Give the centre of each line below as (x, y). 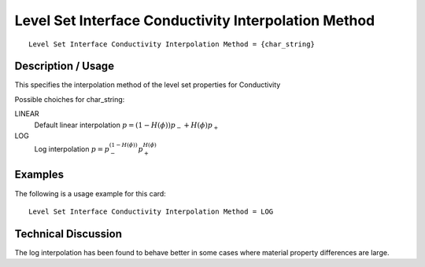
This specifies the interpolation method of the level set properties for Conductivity (148, 85)
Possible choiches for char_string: (70, 99)
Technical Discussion (68, 234)
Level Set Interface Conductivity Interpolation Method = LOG (151, 211)
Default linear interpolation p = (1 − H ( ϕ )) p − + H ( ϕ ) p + (126, 126)
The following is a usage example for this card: (91, 193)
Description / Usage (64, 66)
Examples (39, 175)
